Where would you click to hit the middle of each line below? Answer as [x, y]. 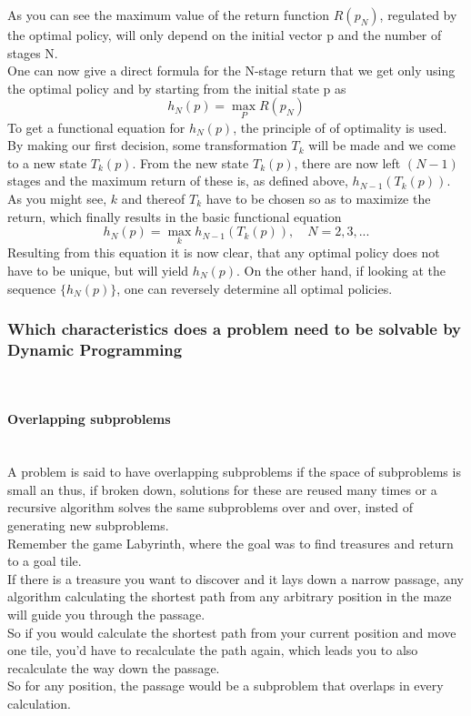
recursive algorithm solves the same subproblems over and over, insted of [210, 507]
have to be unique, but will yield [98, 270]
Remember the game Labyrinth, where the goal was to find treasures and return [230, 543]
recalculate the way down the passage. [114, 667]
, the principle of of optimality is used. [340, 127]
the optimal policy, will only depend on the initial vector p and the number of [225, 35]
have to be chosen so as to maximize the [318, 198]
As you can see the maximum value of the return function [169, 15]
